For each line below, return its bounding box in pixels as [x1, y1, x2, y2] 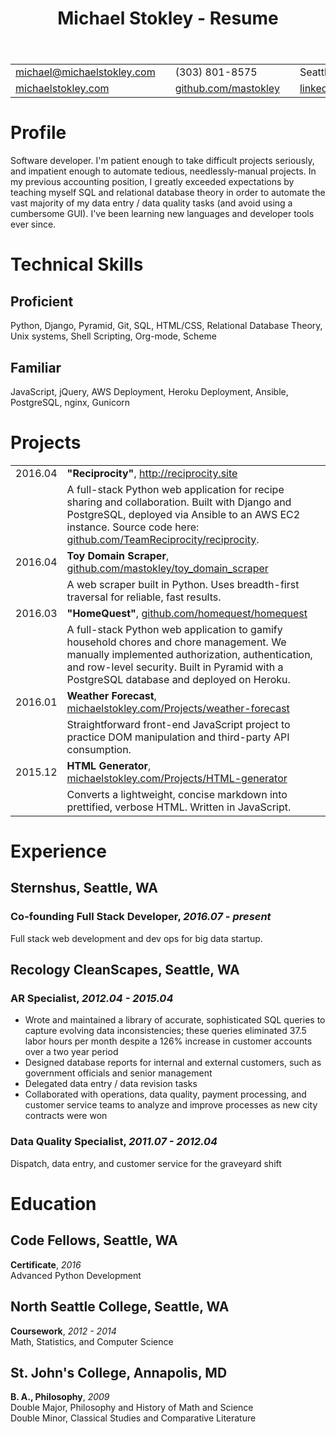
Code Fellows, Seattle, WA [10, 1232, 178, 1249]
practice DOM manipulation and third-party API [66, 730, 290, 744]
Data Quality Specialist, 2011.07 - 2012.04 [10, 1135, 218, 1149]
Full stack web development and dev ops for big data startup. [10, 932, 263, 944]
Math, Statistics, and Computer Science [10, 1335, 174, 1347]
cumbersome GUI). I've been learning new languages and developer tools [10, 208, 315, 220]
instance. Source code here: [66, 520, 200, 534]
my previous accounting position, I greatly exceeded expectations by [10, 176, 295, 188]
